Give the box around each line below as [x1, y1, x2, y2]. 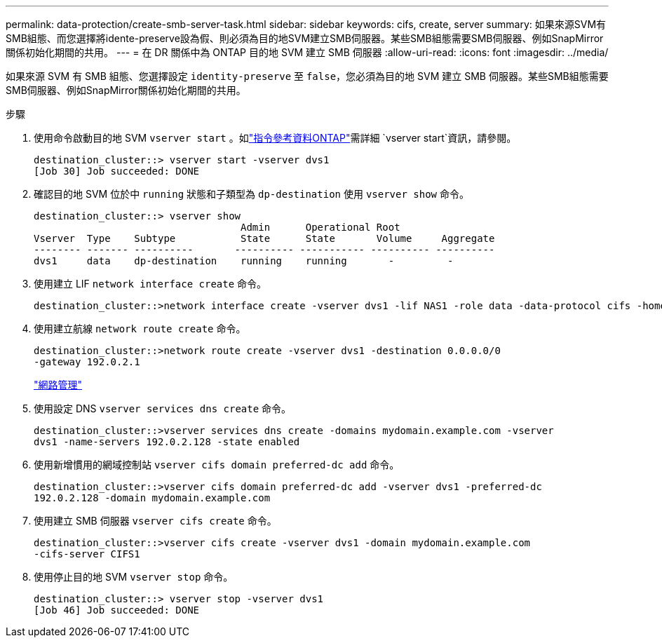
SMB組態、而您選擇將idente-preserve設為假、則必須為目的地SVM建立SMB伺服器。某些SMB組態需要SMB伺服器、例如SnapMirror [6, 32, 604, 44]
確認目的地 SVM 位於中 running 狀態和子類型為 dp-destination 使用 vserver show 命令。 [34, 188, 469, 200]
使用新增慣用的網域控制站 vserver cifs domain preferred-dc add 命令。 [34, 459, 400, 471]
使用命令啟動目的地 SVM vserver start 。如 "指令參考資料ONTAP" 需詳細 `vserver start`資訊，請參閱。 [34, 132, 517, 144]
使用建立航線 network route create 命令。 [34, 323, 246, 334]
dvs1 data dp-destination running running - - [34, 255, 454, 266]
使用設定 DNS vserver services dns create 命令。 [34, 402, 292, 414]
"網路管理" [34, 379, 83, 391]
